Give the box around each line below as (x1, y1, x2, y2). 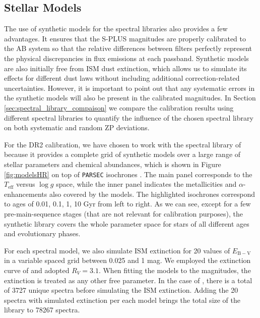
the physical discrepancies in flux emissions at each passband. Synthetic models (4, 52, 249, 63)
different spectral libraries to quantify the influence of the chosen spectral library (4, 112, 253, 123)
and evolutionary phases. (4, 228, 81, 239)
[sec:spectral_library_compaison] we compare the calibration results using (4, 102, 234, 113)
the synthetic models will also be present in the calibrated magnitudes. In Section (4, 92, 256, 103)
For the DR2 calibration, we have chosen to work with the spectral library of (4, 139, 241, 149)
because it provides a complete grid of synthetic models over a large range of (4, 149, 241, 160)
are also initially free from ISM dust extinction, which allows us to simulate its (4, 63, 247, 73)
